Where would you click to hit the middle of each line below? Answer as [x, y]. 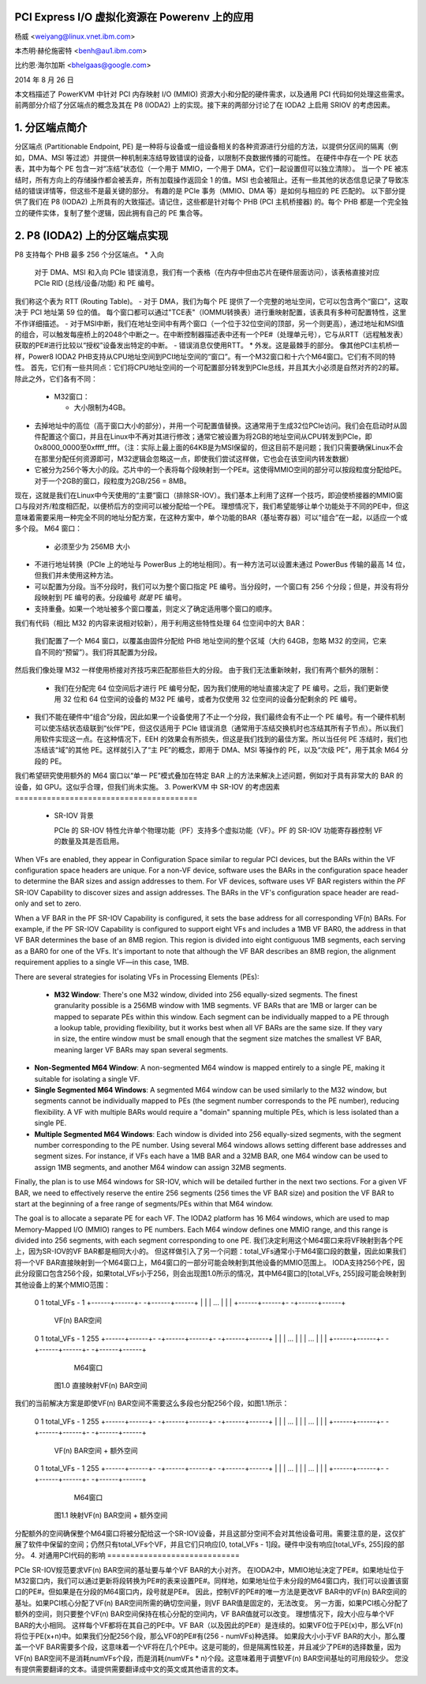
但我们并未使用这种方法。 [76, 576]
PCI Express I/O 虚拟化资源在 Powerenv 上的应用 [134, 17]
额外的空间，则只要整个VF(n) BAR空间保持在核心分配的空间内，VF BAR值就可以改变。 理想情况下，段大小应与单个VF [204, 1614]
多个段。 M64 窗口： [49, 528]
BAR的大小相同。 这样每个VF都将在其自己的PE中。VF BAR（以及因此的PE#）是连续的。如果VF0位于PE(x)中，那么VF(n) [209, 1625]
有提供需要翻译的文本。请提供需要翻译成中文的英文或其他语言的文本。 [129, 1669]
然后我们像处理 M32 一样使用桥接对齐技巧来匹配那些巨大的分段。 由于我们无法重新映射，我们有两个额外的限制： [198, 670]
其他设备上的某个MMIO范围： [62, 1285]
